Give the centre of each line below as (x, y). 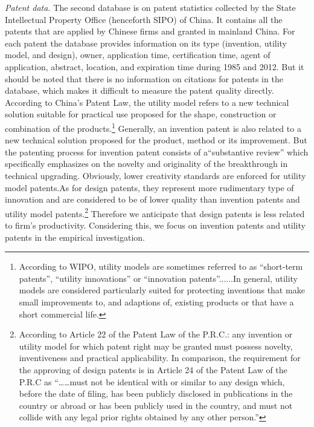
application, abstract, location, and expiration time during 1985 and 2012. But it (155, 66)
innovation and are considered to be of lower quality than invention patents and (152, 199)
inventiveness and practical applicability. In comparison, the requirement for (160, 358)
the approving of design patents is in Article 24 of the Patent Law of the (153, 369)
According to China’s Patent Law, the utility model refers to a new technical (147, 102)
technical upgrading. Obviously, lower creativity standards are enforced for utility (155, 175)
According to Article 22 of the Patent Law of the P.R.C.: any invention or (156, 334)
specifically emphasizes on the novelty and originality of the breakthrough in (146, 164)
